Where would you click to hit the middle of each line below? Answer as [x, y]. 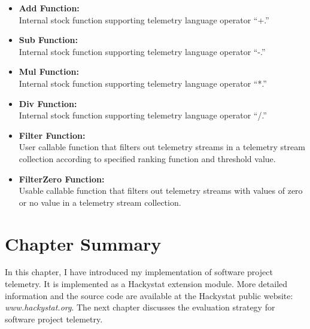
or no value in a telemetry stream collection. [100, 202]
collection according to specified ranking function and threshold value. [147, 158]
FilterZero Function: [62, 179]
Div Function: [48, 103]
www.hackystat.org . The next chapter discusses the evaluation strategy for [140, 307]
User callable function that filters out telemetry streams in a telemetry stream [162, 147]
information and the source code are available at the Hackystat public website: [149, 295]
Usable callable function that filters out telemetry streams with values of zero [161, 191]
